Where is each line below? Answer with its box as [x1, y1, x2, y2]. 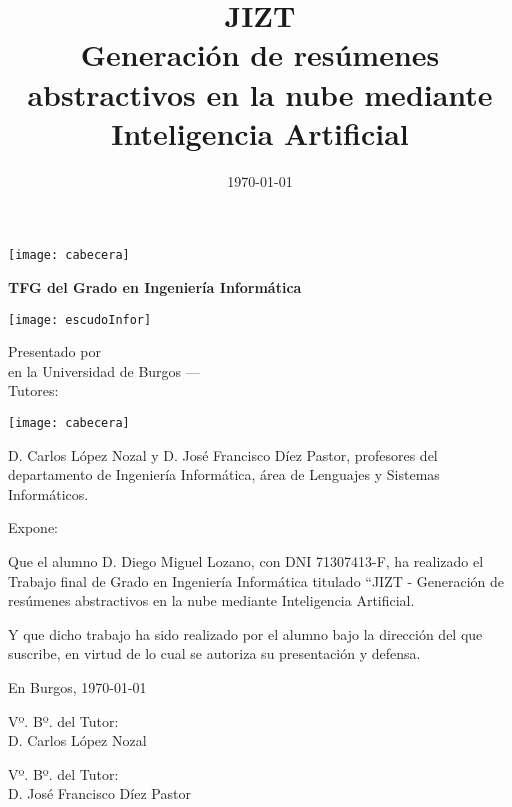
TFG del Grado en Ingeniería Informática [8, 276, 302, 297]
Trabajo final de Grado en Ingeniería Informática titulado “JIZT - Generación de [8, 570, 505, 591]
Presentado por [8, 341, 101, 362]
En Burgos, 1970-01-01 [8, 676, 147, 697]
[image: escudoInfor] [8, 312, 152, 327]
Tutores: [8, 380, 59, 401]
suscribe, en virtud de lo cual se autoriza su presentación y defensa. [8, 643, 421, 664]
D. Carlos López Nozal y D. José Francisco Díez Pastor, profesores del [8, 444, 438, 465]
